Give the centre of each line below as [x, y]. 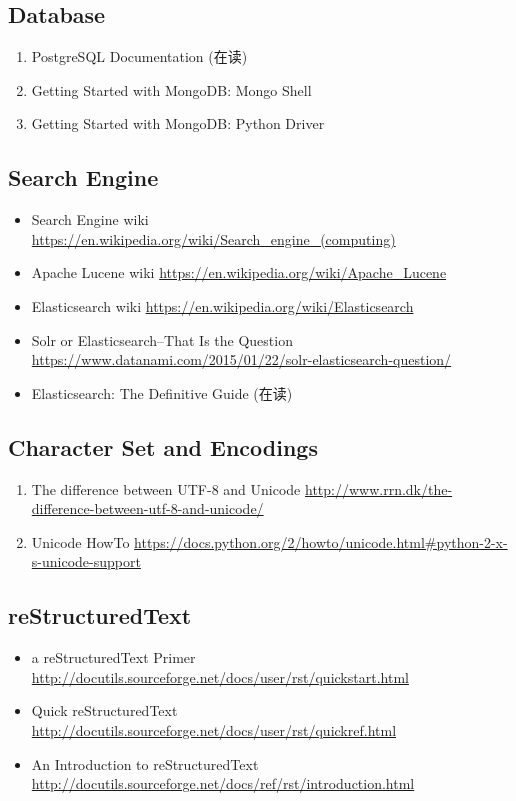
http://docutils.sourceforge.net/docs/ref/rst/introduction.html [223, 783]
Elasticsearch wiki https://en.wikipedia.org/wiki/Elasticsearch [222, 305]
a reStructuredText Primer [113, 657]
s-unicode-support [86, 561]
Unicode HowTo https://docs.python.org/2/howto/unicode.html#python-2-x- [269, 541]
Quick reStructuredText [104, 710]
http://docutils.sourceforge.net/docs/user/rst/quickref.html [214, 729]
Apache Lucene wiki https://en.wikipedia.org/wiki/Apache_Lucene [239, 272]
